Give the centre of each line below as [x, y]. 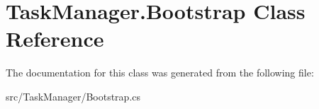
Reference [55, 39]
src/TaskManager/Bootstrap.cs [73, 96]
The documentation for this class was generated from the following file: [160, 73]
